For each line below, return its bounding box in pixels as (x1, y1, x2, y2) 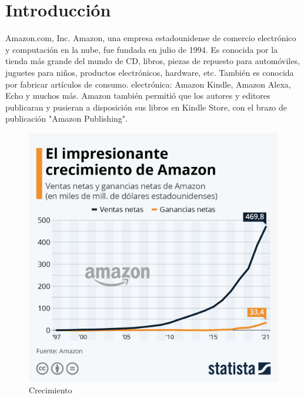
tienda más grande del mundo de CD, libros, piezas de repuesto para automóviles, (5, 55, 300, 67)
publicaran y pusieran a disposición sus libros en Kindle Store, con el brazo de (5, 101, 288, 113)
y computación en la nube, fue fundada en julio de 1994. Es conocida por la (5, 43, 278, 55)
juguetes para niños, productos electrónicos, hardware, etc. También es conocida (5, 66, 294, 78)
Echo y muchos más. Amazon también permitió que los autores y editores (5, 89, 270, 102)
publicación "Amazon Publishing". (5, 112, 128, 125)
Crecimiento (29, 384, 72, 396)
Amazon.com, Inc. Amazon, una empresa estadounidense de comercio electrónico (5, 32, 296, 44)
